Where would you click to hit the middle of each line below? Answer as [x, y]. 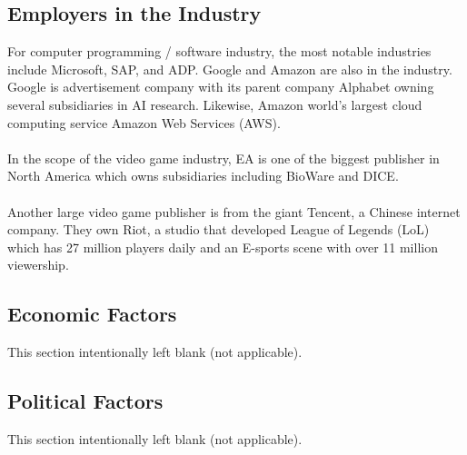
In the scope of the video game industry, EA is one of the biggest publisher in [224, 158]
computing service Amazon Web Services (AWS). [144, 122]
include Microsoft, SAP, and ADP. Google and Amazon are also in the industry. [230, 69]
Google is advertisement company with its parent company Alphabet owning [221, 87]
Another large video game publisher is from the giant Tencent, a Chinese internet [234, 211]
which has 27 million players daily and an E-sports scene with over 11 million [223, 247]
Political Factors [85, 401]
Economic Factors [92, 314]
